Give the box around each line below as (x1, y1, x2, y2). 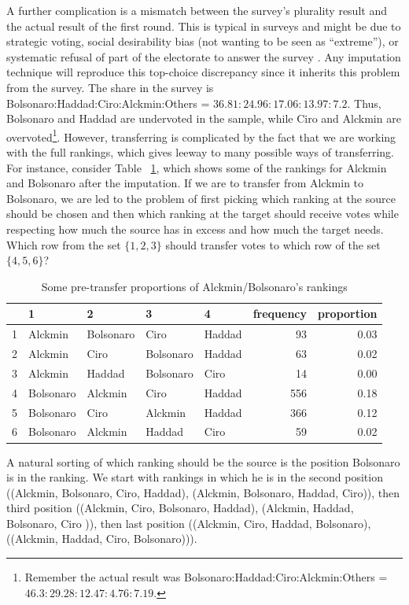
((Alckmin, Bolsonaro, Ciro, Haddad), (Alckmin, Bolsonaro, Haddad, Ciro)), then (6, 484, 400, 500)
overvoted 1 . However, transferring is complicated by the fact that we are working (6, 126, 396, 145)
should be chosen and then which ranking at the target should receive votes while (6, 205, 399, 222)
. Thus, (347, 94, 381, 111)
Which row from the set (6, 236, 121, 253)
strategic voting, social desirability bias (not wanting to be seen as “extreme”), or (6, 33, 399, 50)
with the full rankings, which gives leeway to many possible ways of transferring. (6, 144, 394, 160)
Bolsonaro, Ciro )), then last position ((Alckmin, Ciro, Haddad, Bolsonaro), (6, 515, 371, 531)
